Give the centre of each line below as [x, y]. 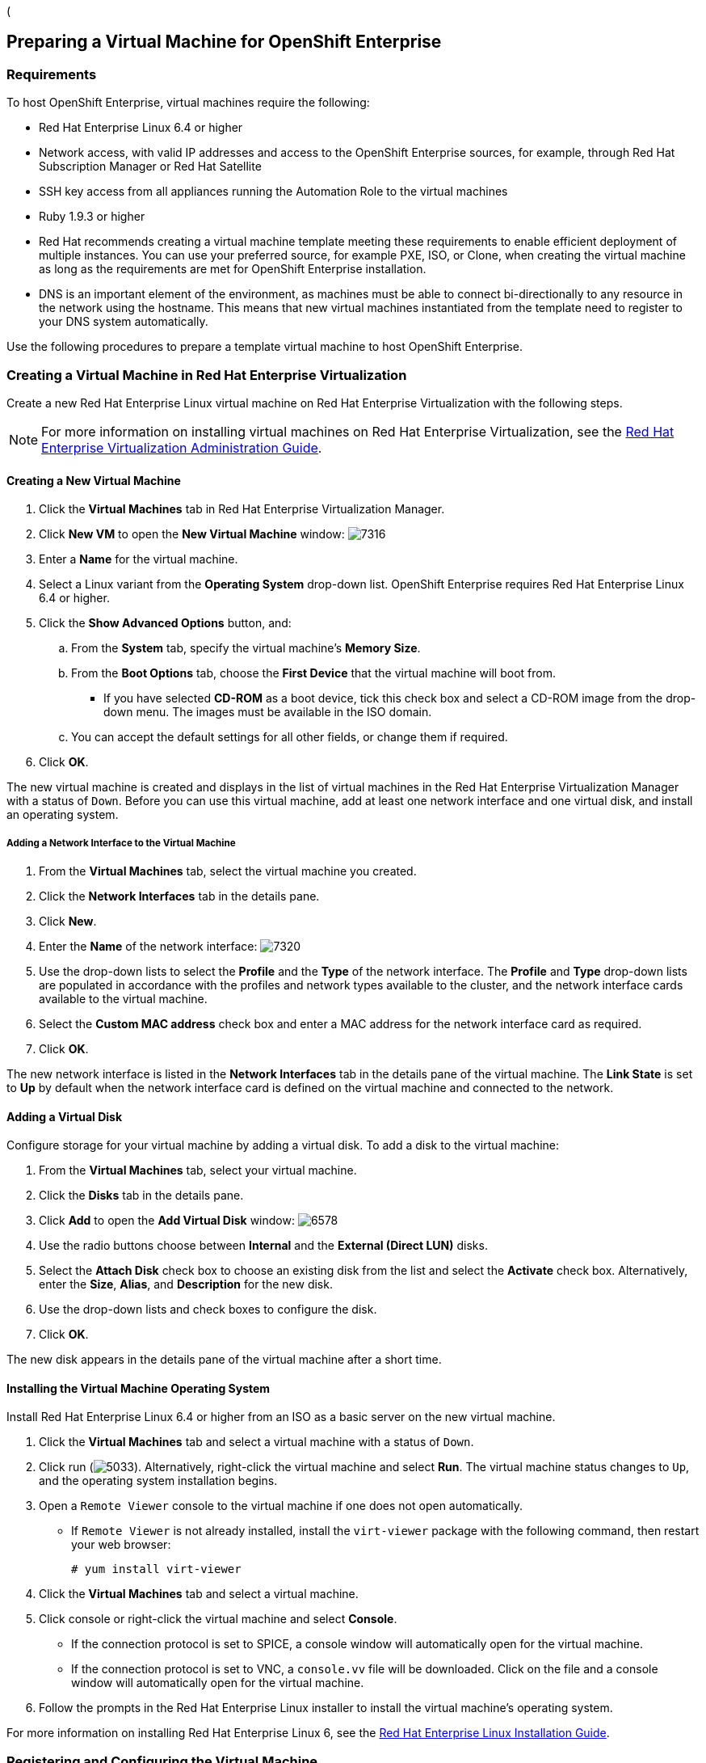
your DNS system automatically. [124, 322]
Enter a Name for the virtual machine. [139, 559]
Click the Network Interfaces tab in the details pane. [179, 896]
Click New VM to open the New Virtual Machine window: [192, 534]
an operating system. [63, 815]
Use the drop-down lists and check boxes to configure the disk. [208, 1310]
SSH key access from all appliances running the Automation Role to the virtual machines [273, 192]
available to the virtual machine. [123, 998]
